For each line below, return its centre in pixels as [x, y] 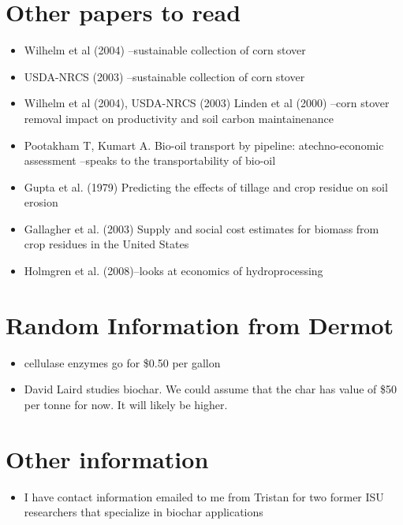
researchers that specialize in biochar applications [144, 512]
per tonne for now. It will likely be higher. [126, 404]
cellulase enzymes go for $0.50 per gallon [122, 362]
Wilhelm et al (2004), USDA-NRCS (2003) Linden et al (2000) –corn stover [207, 103]
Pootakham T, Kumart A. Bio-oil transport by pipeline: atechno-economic [204, 145]
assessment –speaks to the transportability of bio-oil [150, 160]
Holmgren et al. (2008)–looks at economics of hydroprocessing [174, 271]
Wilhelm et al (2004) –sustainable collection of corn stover [165, 50]
